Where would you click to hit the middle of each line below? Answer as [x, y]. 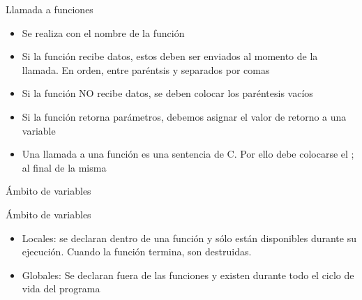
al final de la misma [64, 167]
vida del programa [61, 288]
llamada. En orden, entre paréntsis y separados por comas [146, 69]
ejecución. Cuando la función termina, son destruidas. [137, 252]
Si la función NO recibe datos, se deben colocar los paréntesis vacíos [167, 93]
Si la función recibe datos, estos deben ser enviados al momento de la [170, 56]
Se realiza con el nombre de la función [103, 32]
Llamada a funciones [50, 9]
